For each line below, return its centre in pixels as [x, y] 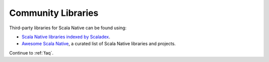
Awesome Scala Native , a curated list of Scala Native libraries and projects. [99, 44]
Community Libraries [54, 13]
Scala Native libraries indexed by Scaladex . [66, 37]
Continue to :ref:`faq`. [31, 53]
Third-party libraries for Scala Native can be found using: [68, 28]
